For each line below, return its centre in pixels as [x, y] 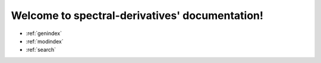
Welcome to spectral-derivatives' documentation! [137, 15]
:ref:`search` [41, 50]
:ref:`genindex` [44, 33]
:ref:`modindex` [45, 41]
